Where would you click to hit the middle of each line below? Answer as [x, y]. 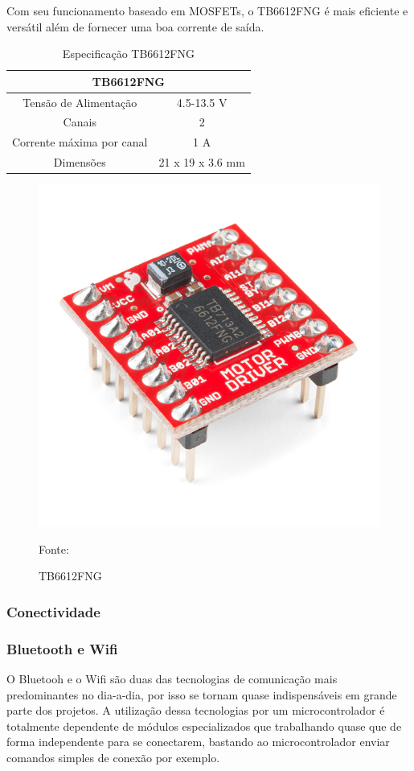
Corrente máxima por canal [80, 142]
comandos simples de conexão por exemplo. [113, 758]
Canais [80, 122]
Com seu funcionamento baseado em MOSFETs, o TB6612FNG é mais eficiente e [207, 10]
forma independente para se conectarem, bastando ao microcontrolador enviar [198, 742]
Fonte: [54, 548]
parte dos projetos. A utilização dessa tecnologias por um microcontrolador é [196, 710]
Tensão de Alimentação [80, 102]
